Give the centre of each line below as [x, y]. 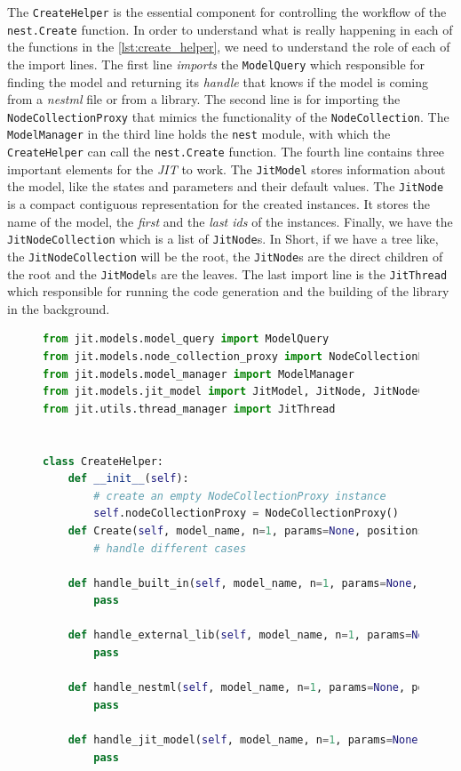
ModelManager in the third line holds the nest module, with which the [199, 134]
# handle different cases [170, 548]
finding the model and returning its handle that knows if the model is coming [218, 81]
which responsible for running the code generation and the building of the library [228, 291]
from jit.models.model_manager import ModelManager [199, 374]
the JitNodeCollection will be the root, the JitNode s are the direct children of [225, 256]
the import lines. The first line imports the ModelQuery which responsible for [216, 64]
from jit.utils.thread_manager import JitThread [189, 409]
